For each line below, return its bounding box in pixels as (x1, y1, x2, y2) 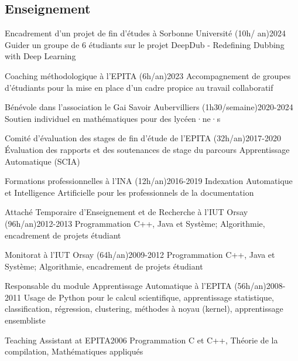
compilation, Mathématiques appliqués (5, 345, 143, 357)
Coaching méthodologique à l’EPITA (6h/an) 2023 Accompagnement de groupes (5, 69, 291, 81)
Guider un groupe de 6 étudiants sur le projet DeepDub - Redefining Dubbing (5, 38, 285, 50)
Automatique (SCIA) (5, 155, 80, 167)
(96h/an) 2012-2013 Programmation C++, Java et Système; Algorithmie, (5, 217, 265, 229)
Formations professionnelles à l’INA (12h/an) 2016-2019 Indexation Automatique (5, 175, 293, 187)
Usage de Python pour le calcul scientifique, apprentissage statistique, (23, 291, 275, 303)
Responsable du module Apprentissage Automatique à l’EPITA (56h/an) (5, 280, 266, 292)
